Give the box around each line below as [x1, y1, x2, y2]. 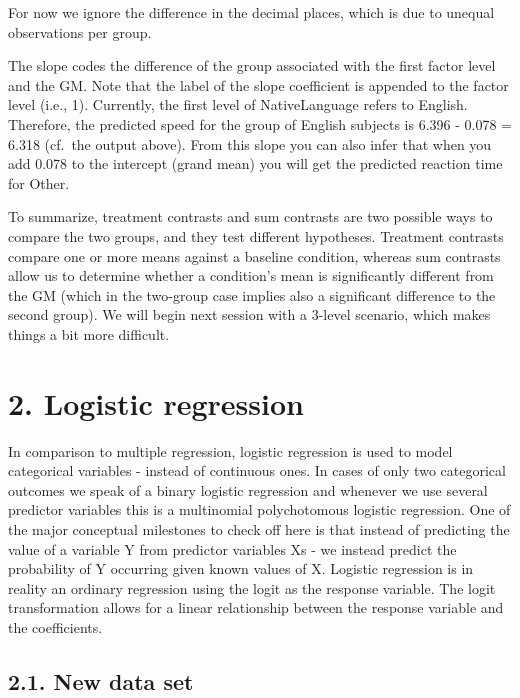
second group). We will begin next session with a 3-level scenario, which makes [8, 304, 491, 325]
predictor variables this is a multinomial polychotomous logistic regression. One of [8, 499, 511, 520]
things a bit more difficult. [8, 323, 170, 344]
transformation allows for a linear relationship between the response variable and [8, 597, 504, 618]
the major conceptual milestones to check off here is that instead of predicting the [8, 519, 510, 539]
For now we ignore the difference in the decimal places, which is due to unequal [8, 2, 495, 22]
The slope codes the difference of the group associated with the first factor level [8, 55, 496, 76]
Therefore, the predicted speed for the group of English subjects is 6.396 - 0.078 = [8, 113, 512, 134]
